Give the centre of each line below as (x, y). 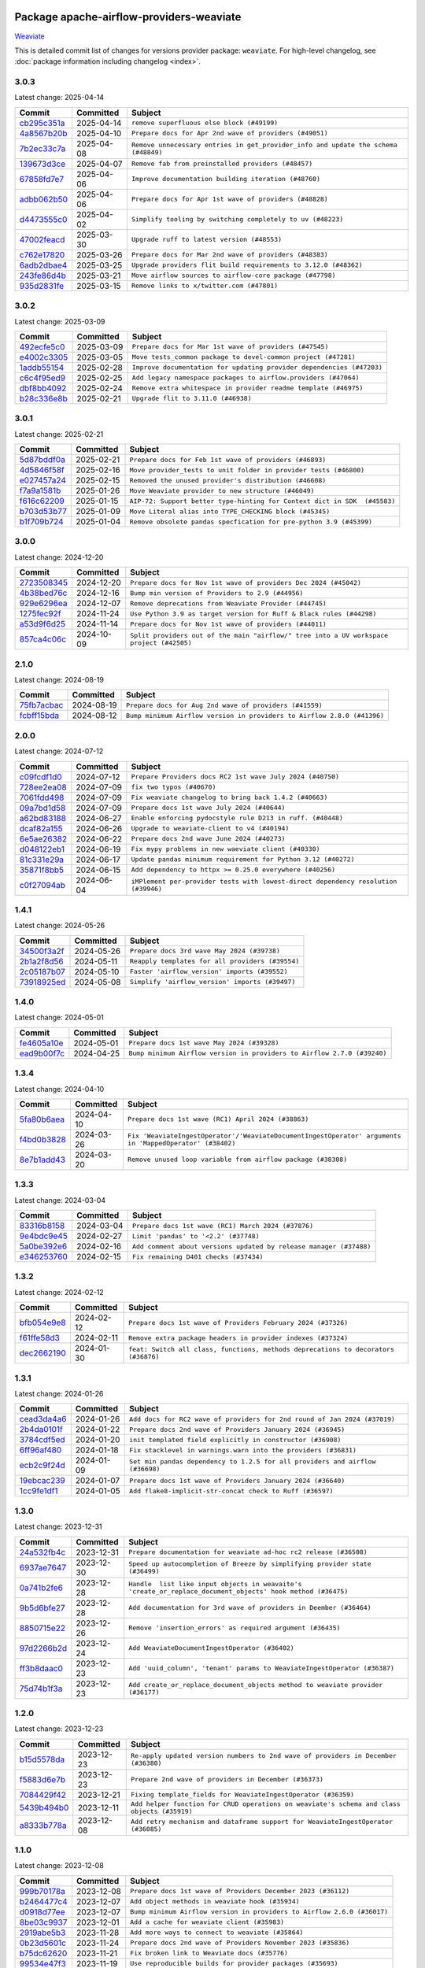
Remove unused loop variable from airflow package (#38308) (237, 1160)
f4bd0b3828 (42, 1139)
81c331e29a (42, 860)
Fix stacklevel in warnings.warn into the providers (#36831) (243, 1450)
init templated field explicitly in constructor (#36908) (235, 1439)
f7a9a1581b (40, 490)
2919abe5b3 (42, 1933)
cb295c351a (42, 123)
